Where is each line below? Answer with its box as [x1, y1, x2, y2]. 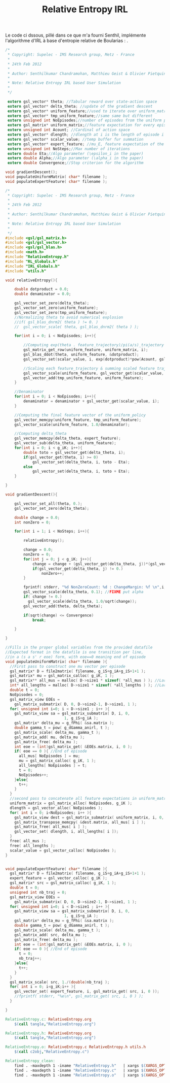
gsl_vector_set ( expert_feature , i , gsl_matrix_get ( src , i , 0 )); [14, 989, 159, 994]
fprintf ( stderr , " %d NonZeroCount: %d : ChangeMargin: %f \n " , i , [23, 585, 166, 590]
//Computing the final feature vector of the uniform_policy [14, 412, 146, 417]
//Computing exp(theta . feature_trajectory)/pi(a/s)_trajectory [23, 343, 164, 348]
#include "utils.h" [5, 268, 47, 274]
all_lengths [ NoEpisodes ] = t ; [18, 763, 87, 768]
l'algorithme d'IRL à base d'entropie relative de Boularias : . [5, 38, 129, 44]
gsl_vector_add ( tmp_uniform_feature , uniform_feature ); [23, 375, 144, 380]
